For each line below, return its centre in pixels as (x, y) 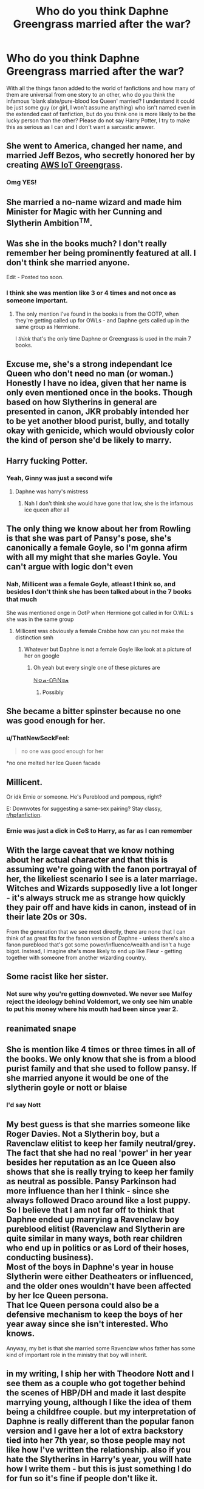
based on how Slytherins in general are (82, 402)
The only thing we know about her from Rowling (99, 529)
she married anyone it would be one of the (87, 1078)
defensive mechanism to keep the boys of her (95, 1315)
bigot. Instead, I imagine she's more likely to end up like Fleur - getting (94, 951)
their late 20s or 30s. (47, 917)
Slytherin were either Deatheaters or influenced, (100, 1276)
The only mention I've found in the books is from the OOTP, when (97, 314)
